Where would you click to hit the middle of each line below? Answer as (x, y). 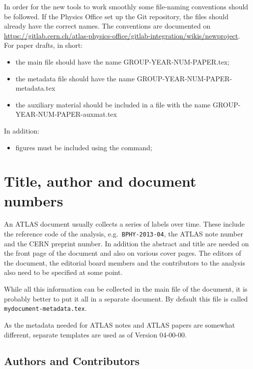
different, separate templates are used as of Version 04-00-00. (95, 334)
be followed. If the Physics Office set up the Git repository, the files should (116, 16)
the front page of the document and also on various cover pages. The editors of (123, 253)
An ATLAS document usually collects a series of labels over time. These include (124, 224)
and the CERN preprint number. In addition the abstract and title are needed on (126, 243)
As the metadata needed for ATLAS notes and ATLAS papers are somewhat (120, 324)
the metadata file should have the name (75, 78)
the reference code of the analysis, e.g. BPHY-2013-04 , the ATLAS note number (124, 234)
